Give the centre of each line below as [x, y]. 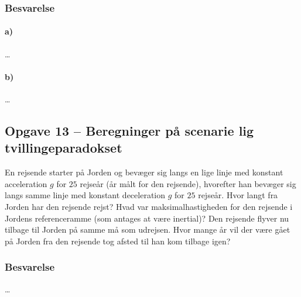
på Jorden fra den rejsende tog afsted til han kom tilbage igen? [118, 241]
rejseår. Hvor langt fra [238, 195]
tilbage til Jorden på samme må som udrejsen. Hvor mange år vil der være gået [148, 229]
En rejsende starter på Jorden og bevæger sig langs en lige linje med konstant [144, 172]
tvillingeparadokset [64, 148]
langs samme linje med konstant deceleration [85, 195]
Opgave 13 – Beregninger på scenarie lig [129, 131]
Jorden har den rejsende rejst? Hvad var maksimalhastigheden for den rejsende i [149, 206]
